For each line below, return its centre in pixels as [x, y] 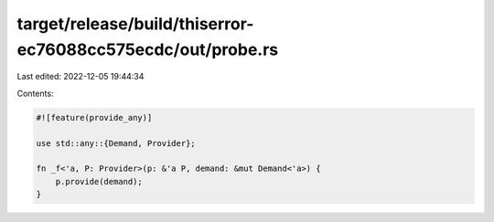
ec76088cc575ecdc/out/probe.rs [148, 49]
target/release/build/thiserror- [135, 24]
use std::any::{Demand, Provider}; [116, 143]
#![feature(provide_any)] [94, 117]
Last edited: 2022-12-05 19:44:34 [81, 77]
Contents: [35, 93]
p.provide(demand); [99, 181]
